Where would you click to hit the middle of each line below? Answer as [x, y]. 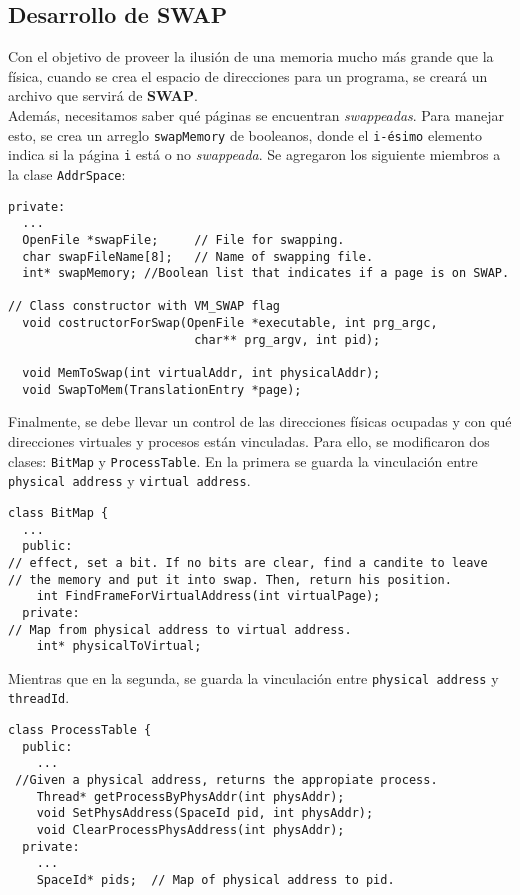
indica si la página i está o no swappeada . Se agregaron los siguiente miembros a [254, 154]
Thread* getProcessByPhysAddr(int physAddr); [190, 796]
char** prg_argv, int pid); [287, 339]
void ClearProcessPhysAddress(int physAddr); [190, 830]
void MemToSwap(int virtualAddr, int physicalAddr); [201, 373]
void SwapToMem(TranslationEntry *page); [162, 389]
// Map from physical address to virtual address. [180, 629]
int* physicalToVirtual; [119, 646]
